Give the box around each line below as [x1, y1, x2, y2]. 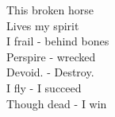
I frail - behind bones [6, 33, 109, 49]
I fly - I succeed [6, 79, 82, 96]
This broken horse [6, 2, 94, 18]
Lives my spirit [6, 17, 79, 33]
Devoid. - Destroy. [6, 64, 94, 80]
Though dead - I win [6, 95, 107, 111]
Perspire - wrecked [6, 48, 96, 64]
